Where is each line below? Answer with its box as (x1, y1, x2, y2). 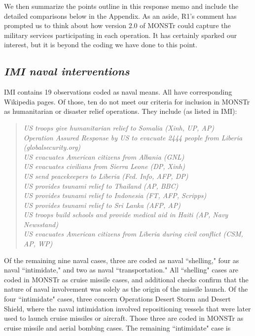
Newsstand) (23, 219, 58, 229)
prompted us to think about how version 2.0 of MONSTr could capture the (4, 20, 231, 31)
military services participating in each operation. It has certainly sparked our (4, 30, 237, 40)
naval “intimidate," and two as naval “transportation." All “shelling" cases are (4, 265, 239, 275)
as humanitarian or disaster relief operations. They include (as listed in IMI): (4, 106, 237, 116)
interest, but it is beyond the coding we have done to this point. (4, 39, 197, 50)
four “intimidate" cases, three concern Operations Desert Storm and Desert (4, 294, 231, 304)
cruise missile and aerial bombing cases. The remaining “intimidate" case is (4, 322, 231, 333)
